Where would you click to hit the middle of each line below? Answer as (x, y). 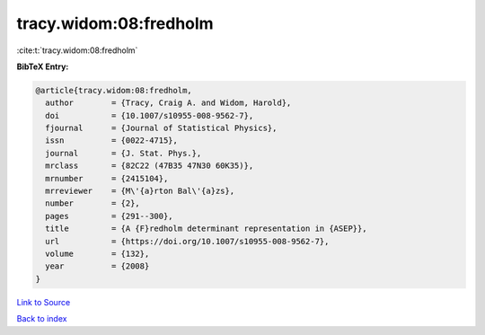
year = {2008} (97, 266)
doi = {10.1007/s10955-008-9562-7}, (150, 115)
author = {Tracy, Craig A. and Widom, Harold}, (168, 103)
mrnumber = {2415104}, (107, 178)
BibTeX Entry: (43, 66)
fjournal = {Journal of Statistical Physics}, (161, 128)
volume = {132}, (97, 254)
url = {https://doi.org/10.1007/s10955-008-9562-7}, (187, 241)
